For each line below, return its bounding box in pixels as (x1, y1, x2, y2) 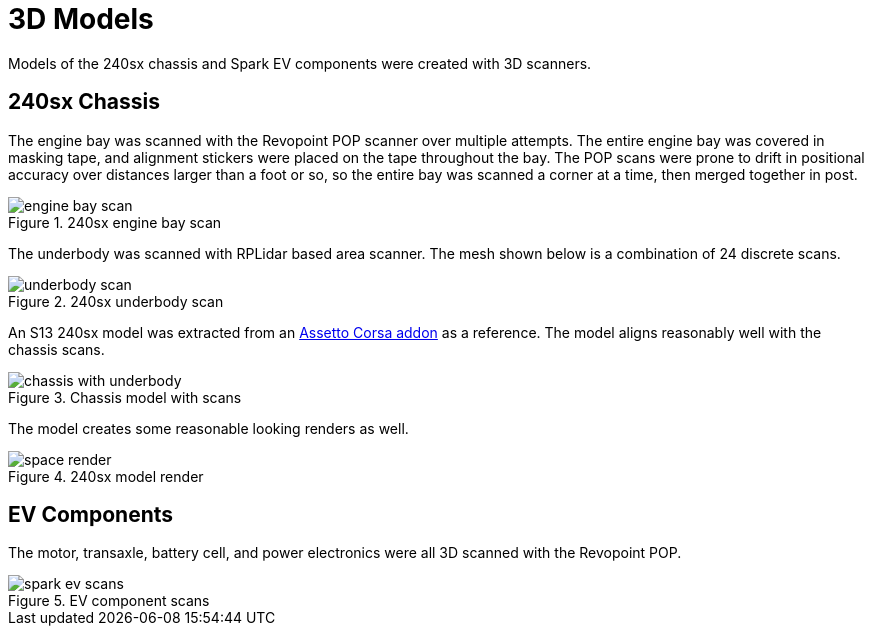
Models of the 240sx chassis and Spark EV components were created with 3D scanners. (8, 54, 592, 72)
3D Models (8, 2, 154, 36)
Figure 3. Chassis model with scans (8, 388, 242, 406)
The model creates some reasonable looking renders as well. (8, 419, 409, 437)
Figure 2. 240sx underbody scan (8, 292, 224, 310)
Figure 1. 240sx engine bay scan (8, 213, 222, 231)
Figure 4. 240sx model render (8, 467, 204, 485)
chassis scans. (8, 340, 105, 358)
